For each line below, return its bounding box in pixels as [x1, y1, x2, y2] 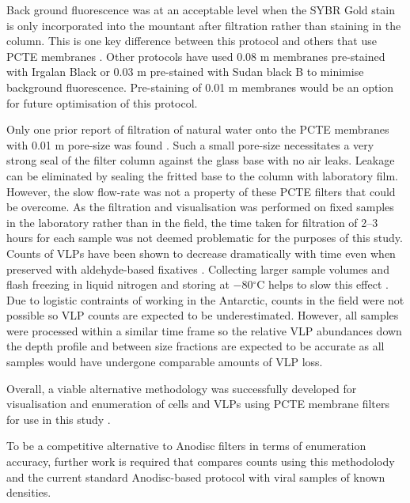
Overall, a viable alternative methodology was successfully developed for [6, 380, 357, 396]
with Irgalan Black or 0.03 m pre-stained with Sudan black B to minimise [6, 63, 364, 80]
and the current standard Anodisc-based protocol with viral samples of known [6, 468, 385, 485]
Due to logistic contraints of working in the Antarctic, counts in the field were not [6, 291, 404, 308]
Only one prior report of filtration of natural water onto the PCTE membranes [6, 121, 389, 138]
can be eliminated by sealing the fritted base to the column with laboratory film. [6, 167, 398, 183]
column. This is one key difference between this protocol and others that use [6, 32, 377, 49]
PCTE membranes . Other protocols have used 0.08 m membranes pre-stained [6, 47, 385, 64]
